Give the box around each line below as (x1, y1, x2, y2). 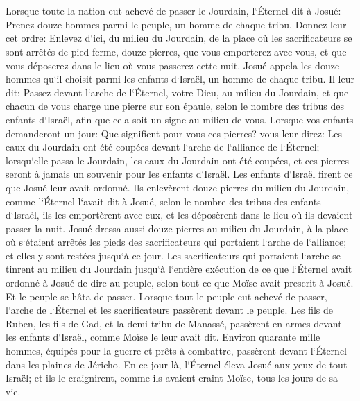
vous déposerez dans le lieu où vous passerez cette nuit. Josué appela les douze (6, 58, 340, 72)
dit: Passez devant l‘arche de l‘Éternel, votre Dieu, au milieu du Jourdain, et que (6, 85, 349, 99)
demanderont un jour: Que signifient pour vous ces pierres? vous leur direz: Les (6, 126, 343, 140)
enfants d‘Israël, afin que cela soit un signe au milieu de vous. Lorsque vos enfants (6, 112, 354, 126)
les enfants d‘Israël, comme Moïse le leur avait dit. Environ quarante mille (6, 330, 320, 344)
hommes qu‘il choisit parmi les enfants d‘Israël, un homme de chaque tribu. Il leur (6, 71, 354, 86)
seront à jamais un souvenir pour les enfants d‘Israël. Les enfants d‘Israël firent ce (6, 167, 353, 181)
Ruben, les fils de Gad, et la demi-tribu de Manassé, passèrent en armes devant (6, 316, 342, 330)
